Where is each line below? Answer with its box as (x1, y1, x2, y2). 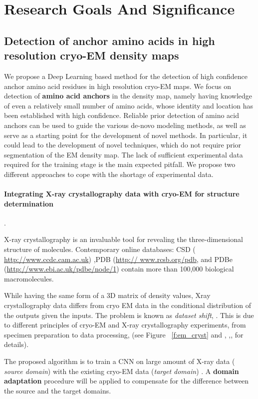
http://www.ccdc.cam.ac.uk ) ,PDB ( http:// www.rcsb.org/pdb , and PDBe (4, 253, 233, 264)
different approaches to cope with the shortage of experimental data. (4, 168, 214, 179)
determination (4, 198, 53, 208)
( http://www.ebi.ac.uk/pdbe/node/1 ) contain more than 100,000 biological (4, 263, 234, 274)
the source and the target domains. (4, 385, 111, 395)
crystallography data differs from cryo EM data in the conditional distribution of (4, 300, 252, 310)
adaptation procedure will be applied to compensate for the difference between (4, 375, 249, 386)
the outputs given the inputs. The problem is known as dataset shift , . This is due (4, 309, 254, 320)
